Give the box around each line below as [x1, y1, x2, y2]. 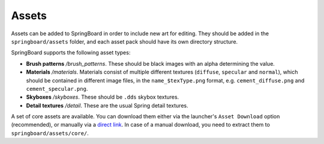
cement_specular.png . [26, 85, 88, 92]
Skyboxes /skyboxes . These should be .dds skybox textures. [26, 93, 179, 101]
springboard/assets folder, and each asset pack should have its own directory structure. [11, 38, 238, 45]
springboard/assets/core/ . [11, 129, 89, 137]
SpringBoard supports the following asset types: [11, 49, 131, 56]
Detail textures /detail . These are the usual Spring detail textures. [26, 102, 188, 109]
